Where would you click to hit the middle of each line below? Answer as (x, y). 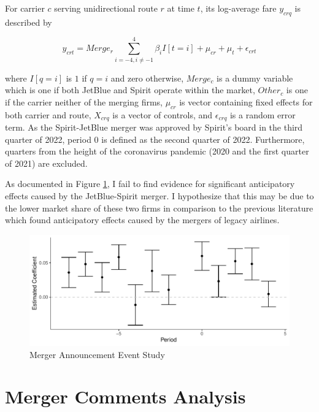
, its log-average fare (238, 8)
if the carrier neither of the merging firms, (84, 101)
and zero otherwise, (147, 78)
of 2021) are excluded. (46, 163)
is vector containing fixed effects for (246, 101)
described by (29, 22)
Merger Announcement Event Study (97, 354)
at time (181, 8)
